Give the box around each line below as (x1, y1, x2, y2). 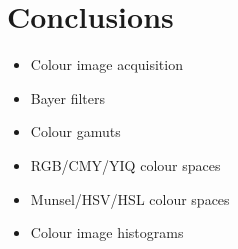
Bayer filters (30, 87, 106, 108)
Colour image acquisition (30, 54, 183, 75)
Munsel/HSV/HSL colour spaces (30, 188, 230, 209)
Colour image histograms (30, 222, 184, 243)
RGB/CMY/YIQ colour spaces (30, 154, 221, 175)
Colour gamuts (30, 121, 121, 142)
